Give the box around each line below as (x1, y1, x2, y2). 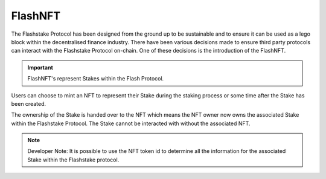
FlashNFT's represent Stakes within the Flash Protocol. (27, 75, 164, 82)
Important (27, 63, 54, 71)
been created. (11, 100, 46, 107)
